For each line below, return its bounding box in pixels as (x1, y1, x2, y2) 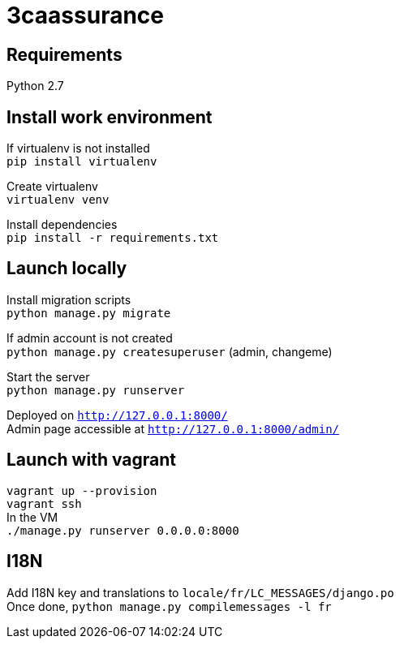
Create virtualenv (6, 179, 98, 194)
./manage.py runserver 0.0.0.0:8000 (6, 523, 239, 537)
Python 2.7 (6, 79, 64, 93)
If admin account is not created (6, 330, 173, 345)
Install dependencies (6, 217, 118, 232)
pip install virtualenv (6, 155, 157, 169)
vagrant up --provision (6, 484, 157, 497)
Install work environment (6, 106, 213, 127)
